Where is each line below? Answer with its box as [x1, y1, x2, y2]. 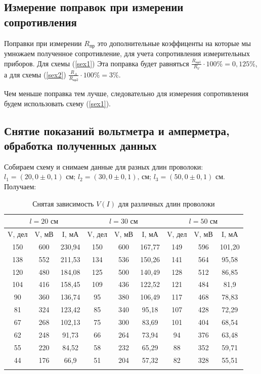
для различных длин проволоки [118, 198, 215, 209]
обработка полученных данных [4, 138, 157, 153]
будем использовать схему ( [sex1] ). [4, 98, 111, 108]
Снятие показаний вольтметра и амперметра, [4, 122, 230, 138]
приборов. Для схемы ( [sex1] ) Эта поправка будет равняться [4, 58, 189, 68]
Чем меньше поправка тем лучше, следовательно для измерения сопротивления [4, 88, 249, 99]
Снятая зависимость [32, 198, 94, 209]
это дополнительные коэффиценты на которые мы [97, 37, 251, 48]
